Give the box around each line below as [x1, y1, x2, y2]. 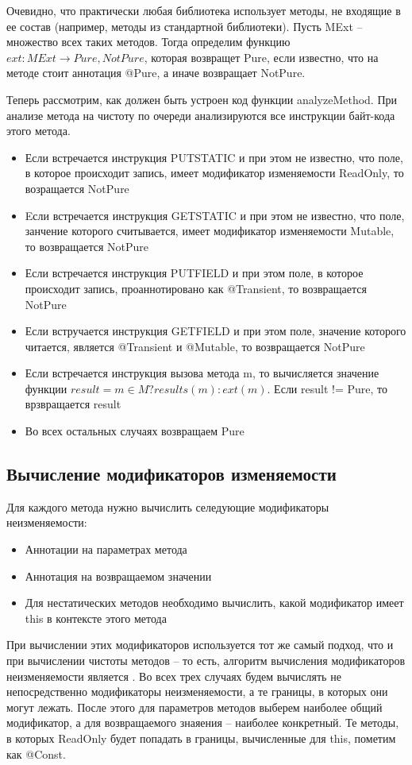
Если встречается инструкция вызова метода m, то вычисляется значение [25, 365, 379, 381]
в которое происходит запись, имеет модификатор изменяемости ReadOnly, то [25, 164, 404, 181]
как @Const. [6, 745, 66, 762]
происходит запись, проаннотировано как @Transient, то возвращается [25, 280, 367, 296]
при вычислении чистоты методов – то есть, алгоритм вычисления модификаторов [6, 652, 406, 669]
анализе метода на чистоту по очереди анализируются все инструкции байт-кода [6, 106, 395, 123]
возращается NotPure [25, 180, 129, 196]
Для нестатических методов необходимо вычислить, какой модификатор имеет [25, 594, 404, 611]
